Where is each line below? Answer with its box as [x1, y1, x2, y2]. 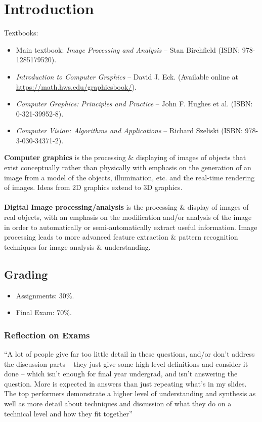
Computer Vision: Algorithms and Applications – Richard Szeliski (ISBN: [16, 125, 243, 136]
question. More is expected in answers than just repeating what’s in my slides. [4, 378, 247, 389]
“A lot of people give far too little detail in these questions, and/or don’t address [4, 349, 255, 359]
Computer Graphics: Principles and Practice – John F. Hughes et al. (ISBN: [16, 98, 253, 109]
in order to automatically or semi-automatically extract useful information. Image [4, 221, 257, 232]
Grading [4, 266, 48, 282]
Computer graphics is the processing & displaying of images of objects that [4, 152, 246, 163]
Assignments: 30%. [16, 290, 74, 300]
